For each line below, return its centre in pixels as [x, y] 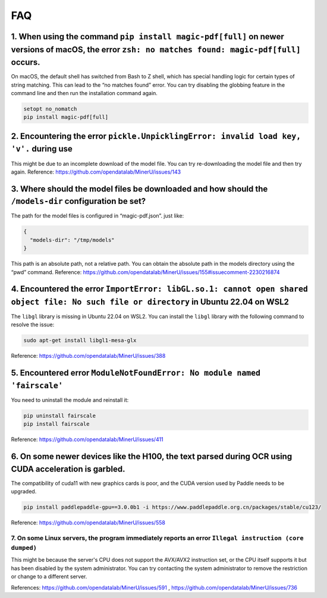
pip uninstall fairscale [60, 416]
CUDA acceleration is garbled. [68, 469]
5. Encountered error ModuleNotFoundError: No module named [136, 373]
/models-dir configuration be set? [78, 201]
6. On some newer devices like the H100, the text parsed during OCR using [152, 457]
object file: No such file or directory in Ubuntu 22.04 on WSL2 [150, 302]
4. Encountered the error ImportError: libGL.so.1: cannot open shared [160, 289]
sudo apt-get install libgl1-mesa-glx [80, 341]
